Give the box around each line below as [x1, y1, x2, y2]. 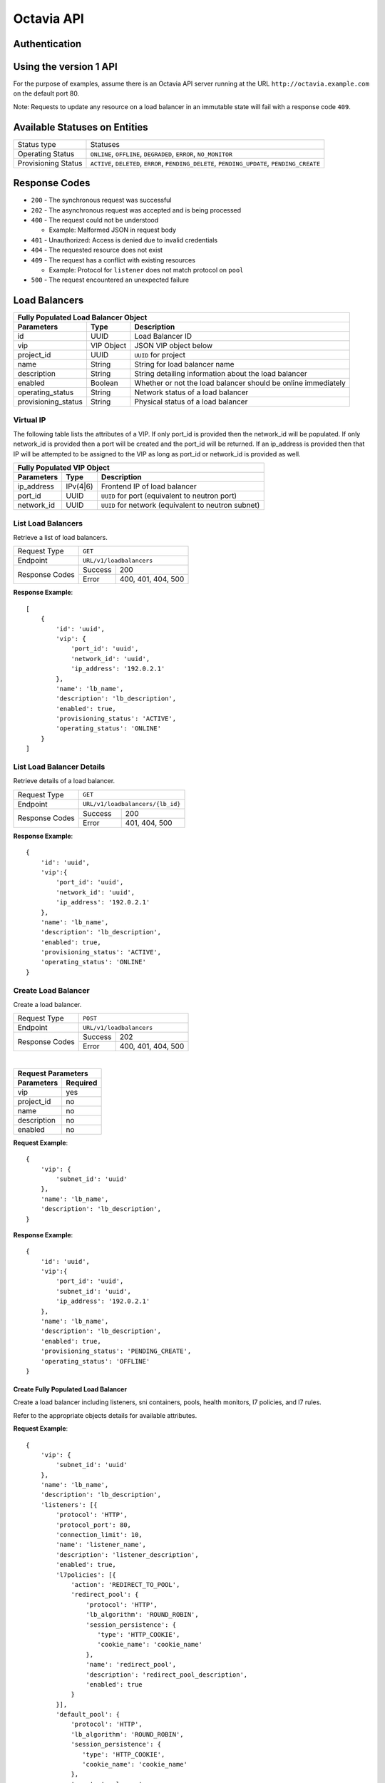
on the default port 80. [13, 89, 80, 98]
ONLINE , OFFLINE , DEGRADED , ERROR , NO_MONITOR [90, 148, 233, 158]
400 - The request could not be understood [31, 216, 159, 225]
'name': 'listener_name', [56, 1541, 146, 1549]
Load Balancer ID [134, 332, 192, 342]
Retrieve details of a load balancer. [13, 777, 115, 785]
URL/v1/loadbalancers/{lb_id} [83, 800, 181, 808]
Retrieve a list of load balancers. [13, 533, 108, 541]
